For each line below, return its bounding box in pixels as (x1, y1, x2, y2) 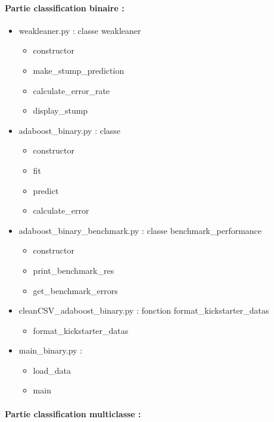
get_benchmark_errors (33, 284, 118, 296)
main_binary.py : (18, 344, 83, 357)
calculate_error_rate (33, 84, 110, 96)
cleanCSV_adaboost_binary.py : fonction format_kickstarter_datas (18, 304, 269, 317)
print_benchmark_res (33, 264, 114, 276)
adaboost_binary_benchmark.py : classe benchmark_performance (18, 224, 262, 236)
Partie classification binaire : (5, 1, 124, 14)
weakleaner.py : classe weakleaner (18, 24, 141, 36)
